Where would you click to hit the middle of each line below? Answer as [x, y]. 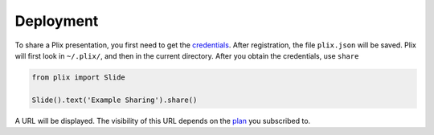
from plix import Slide [79, 77]
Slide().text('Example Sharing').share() [115, 100]
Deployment [57, 21]
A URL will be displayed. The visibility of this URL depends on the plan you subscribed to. [163, 121]
